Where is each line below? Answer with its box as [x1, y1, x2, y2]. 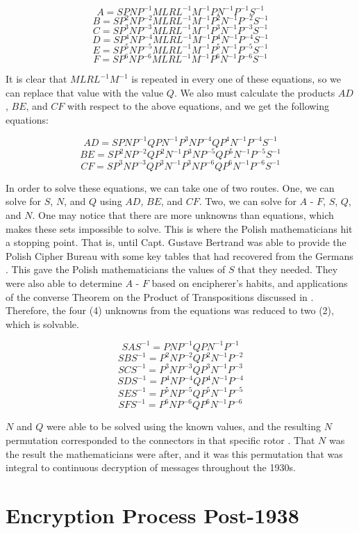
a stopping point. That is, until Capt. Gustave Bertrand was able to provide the [6, 235, 347, 249]
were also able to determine [6, 276, 122, 290]
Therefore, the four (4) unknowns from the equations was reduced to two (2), [6, 303, 334, 318]
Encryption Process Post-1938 [6, 500, 299, 529]
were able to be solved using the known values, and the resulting [46, 419, 321, 434]
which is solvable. [6, 316, 79, 331]
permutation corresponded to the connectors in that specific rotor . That [6, 433, 315, 447]
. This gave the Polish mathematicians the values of [6, 262, 226, 277]
